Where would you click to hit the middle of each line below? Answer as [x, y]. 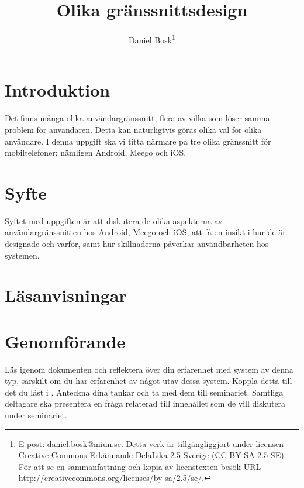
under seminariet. [36, 415]
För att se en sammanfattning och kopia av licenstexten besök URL [140, 466]
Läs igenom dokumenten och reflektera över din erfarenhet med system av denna [149, 369]
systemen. [22, 255]
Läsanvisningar [66, 295]
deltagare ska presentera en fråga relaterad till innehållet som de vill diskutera [145, 403]
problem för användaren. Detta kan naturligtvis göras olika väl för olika [133, 129]
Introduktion [58, 90]
